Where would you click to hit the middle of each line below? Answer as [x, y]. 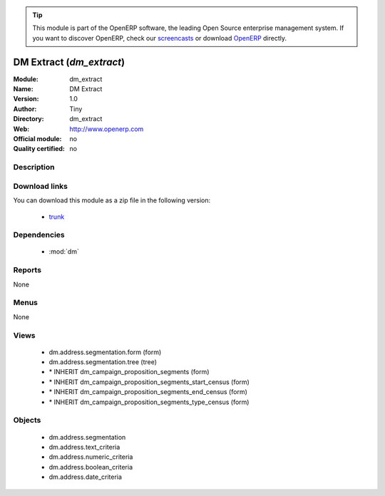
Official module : [37, 139]
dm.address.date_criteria [86, 477]
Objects [27, 420]
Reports [27, 270]
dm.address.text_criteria [84, 447]
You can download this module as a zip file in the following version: [112, 200]
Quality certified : [39, 149]
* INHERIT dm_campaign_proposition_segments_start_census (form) [149, 382]
